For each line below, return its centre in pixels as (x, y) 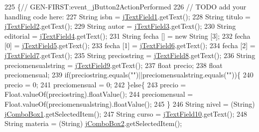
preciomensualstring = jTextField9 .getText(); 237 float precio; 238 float (114, 65)
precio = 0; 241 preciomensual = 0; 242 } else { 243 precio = (95, 84)
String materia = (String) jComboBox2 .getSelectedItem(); (93, 123)
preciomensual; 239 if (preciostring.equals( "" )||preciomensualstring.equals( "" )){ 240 (129, 75)
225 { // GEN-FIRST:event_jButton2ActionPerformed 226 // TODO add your (126, 6)
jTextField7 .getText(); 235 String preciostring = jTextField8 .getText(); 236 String (130, 55)
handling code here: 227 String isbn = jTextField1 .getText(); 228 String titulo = (128, 16)
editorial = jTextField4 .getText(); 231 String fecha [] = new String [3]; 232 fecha (128, 35)
